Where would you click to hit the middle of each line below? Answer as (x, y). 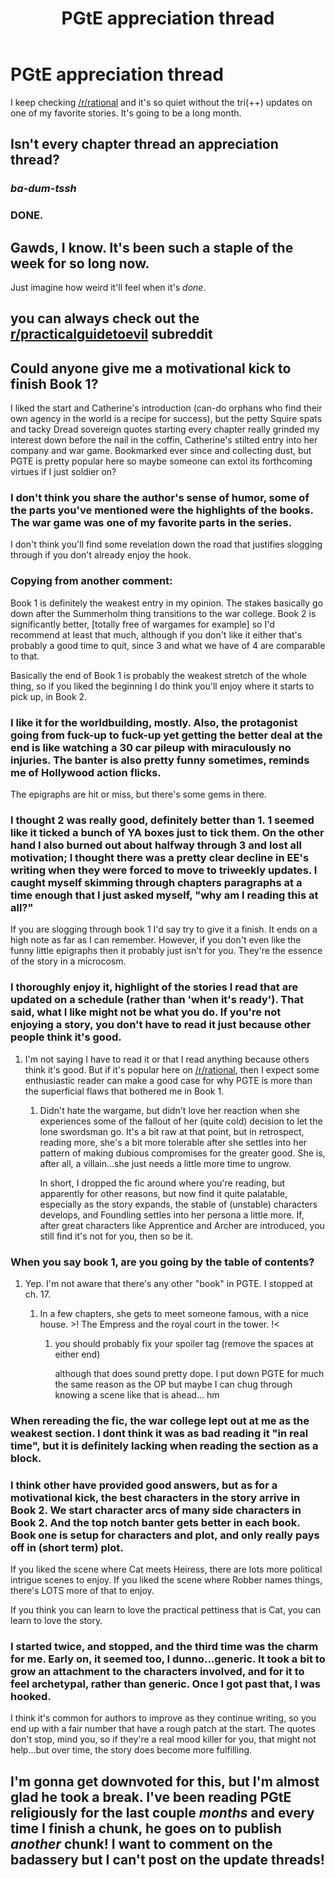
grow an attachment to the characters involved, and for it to (157, 1672)
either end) (77, 1354)
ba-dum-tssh (43, 189)
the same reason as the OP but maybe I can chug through (173, 1384)
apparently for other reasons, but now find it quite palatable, (163, 1193)
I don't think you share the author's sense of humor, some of (160, 498)
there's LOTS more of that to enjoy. (82, 1591)
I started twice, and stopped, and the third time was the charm (164, 1647)
